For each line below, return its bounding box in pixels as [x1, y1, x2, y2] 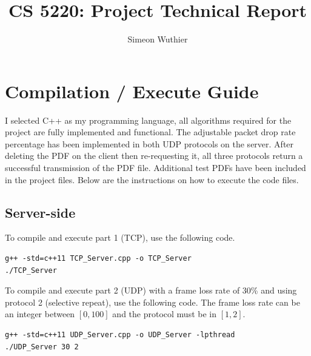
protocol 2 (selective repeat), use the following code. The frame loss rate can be [5, 295, 300, 308]
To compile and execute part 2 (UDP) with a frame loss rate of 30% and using [5, 284, 297, 297]
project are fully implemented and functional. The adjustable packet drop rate [5, 126, 296, 138]
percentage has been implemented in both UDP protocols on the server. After [5, 137, 294, 150]
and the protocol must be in [112, 307, 216, 320]
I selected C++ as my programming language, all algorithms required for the [5, 113, 292, 126]
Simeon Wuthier [127, 33, 188, 45]
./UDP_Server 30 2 [5, 342, 79, 351]
